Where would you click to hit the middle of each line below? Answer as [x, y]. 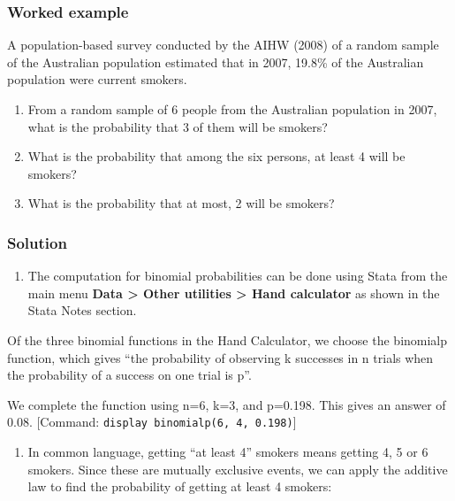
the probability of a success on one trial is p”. [129, 375]
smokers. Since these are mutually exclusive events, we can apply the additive [238, 469]
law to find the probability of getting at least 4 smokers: [180, 486]
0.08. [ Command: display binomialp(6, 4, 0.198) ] [152, 422]
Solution [37, 242]
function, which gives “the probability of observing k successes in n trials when [220, 357]
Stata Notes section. [82, 310]
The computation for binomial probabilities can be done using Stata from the [238, 276]
